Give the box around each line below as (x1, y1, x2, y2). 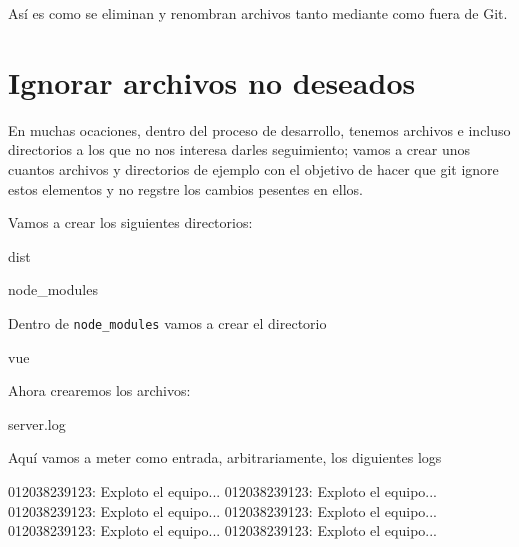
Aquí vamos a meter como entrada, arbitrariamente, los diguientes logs (8, 447, 442, 468)
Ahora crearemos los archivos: (8, 380, 191, 401)
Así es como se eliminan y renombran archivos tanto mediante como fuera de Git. (8, 3, 508, 23)
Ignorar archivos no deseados (8, 61, 416, 102)
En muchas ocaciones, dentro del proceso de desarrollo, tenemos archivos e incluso (8, 119, 511, 140)
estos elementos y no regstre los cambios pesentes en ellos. (8, 178, 363, 199)
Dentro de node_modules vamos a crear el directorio (8, 312, 327, 333)
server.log (8, 413, 66, 434)
